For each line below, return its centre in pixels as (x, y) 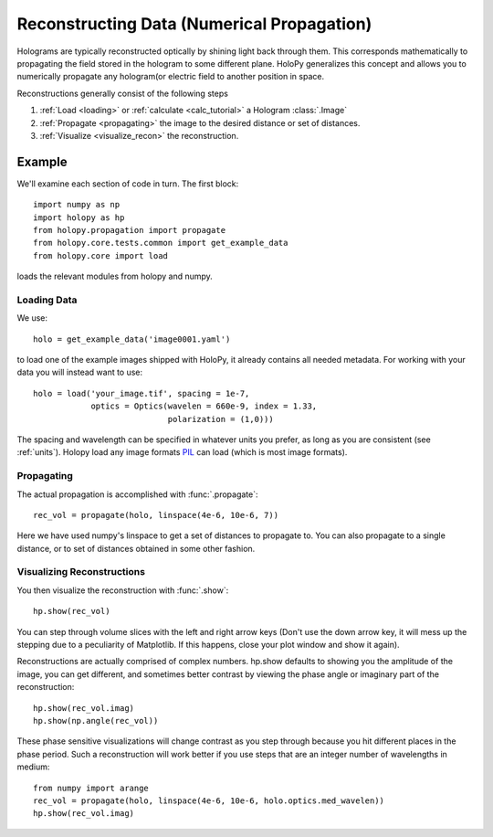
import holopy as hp (79, 217)
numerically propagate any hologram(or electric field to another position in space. (170, 77)
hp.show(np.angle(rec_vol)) (96, 720)
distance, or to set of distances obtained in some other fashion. (136, 548)
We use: (32, 318)
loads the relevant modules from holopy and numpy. (115, 276)
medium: (33, 767)
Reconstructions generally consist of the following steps (122, 93)
